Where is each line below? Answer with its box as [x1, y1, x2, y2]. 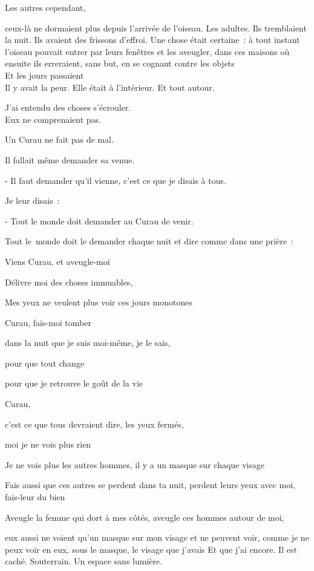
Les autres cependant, [5, 1, 86, 13]
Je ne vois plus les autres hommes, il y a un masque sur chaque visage [5, 458, 264, 471]
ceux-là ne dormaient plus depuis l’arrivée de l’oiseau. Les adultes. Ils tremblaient [5, 21, 307, 34]
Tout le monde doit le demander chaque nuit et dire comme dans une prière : [5, 235, 293, 247]
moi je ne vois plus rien [5, 438, 91, 451]
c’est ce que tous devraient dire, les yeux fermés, [5, 417, 184, 430]
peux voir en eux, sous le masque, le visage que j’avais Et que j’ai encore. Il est [5, 543, 297, 555]
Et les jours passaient [5, 68, 84, 81]
